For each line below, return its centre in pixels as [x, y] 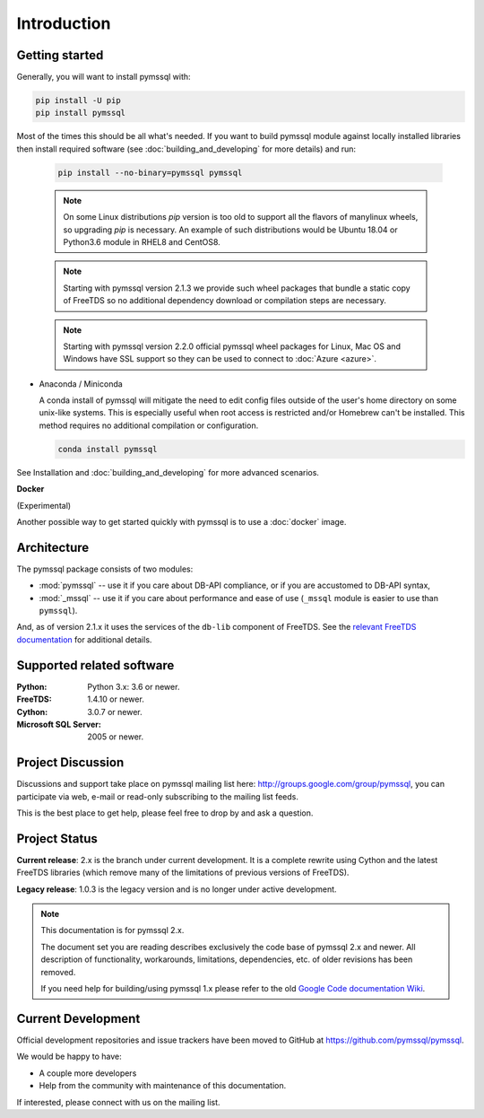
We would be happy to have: [69, 1057]
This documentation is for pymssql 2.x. [112, 930]
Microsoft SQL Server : [59, 724]
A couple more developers [88, 1073]
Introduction [64, 23]
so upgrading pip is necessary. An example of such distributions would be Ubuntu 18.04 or [230, 230]
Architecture [53, 547]
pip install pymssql [80, 113]
